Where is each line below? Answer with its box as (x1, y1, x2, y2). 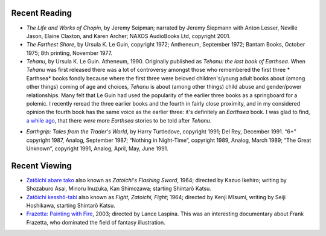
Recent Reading (11, 8, 72, 18)
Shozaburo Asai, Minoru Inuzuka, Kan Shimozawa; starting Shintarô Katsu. (26, 185, 211, 193)
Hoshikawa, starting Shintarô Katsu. (26, 202, 116, 209)
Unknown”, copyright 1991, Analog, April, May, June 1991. (26, 145, 168, 152)
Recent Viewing (11, 161, 72, 171)
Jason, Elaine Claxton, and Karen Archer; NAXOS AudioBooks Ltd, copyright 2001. (26, 32, 231, 39)
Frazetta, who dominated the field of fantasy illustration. (26, 218, 165, 226)
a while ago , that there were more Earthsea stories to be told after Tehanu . (26, 116, 212, 124)
